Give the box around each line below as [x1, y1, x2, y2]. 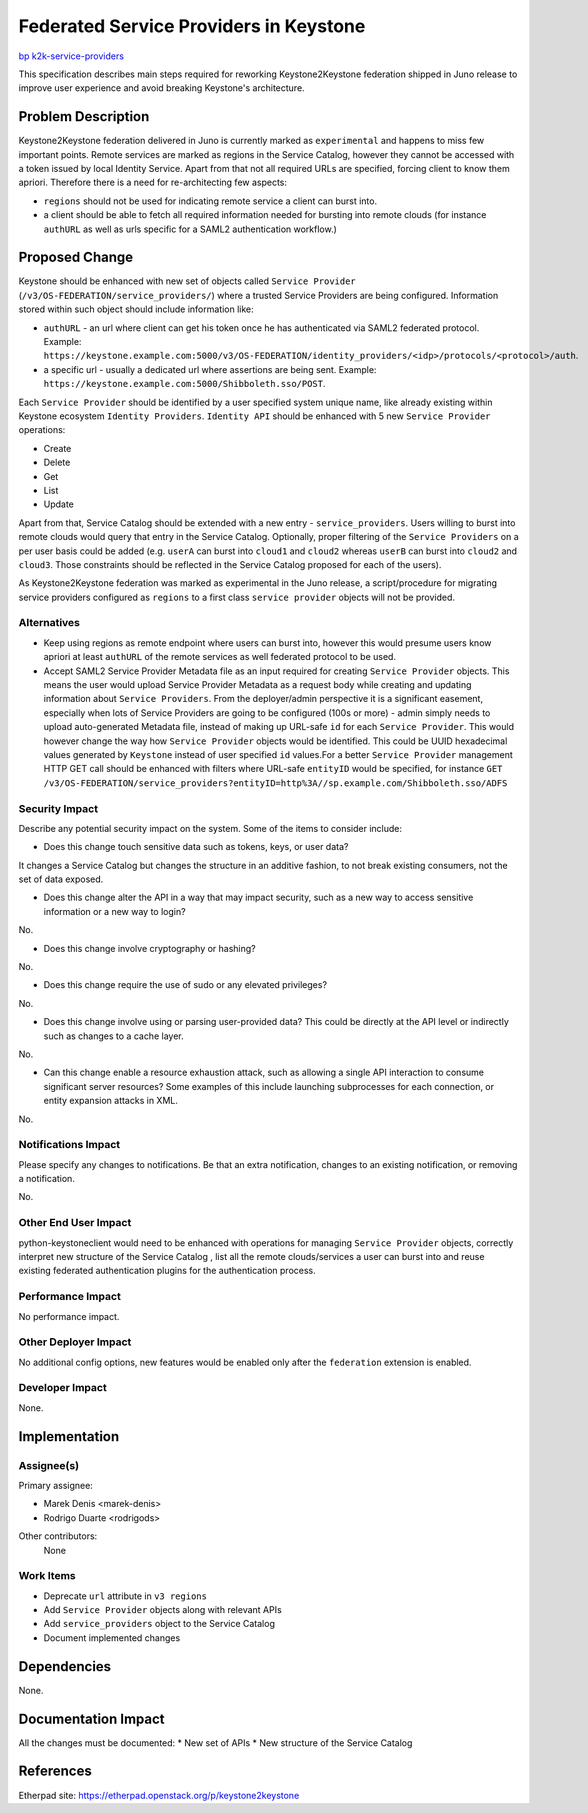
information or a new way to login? [43, 905, 186, 917]
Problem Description [18, 108, 150, 125]
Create [43, 442, 72, 454]
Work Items [18, 1569, 76, 1583]
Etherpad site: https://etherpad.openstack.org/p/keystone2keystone [18, 1789, 300, 1801]
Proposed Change [18, 249, 134, 266]
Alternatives [18, 616, 80, 630]
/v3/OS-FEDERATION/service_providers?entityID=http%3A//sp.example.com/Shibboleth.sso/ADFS [43, 777, 508, 789]
